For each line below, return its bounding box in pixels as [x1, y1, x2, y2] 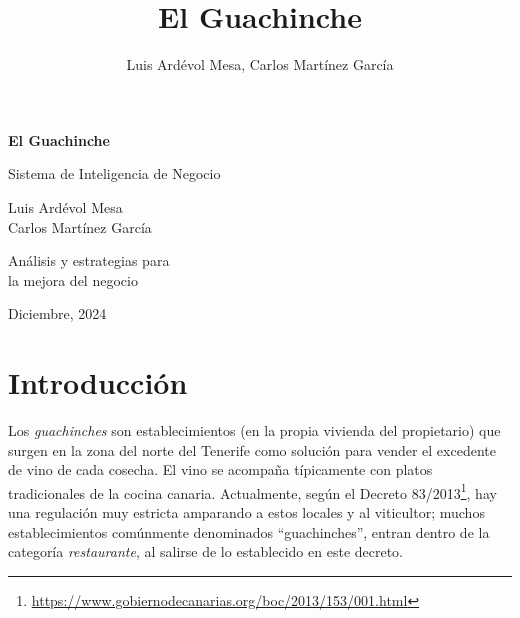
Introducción [8, 362, 188, 403]
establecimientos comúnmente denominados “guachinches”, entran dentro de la [8, 521, 490, 542]
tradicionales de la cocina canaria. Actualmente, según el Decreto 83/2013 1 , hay [8, 479, 497, 503]
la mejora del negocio [8, 269, 138, 290]
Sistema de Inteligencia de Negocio [8, 163, 221, 184]
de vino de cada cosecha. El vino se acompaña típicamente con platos [8, 459, 433, 480]
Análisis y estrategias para [8, 250, 170, 271]
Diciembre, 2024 [8, 303, 107, 324]
